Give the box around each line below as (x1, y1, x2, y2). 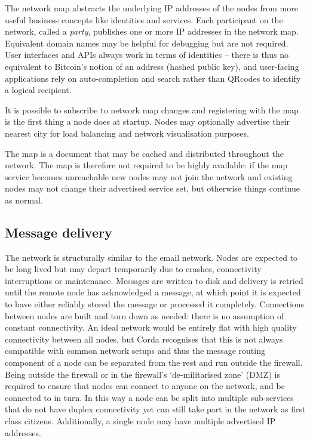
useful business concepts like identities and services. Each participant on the (5, 13, 283, 26)
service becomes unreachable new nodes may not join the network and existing (5, 170, 293, 183)
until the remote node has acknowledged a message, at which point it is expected (5, 286, 301, 298)
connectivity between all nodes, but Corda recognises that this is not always (5, 332, 283, 345)
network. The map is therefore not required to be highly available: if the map (5, 159, 288, 171)
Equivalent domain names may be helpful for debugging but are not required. (5, 36, 288, 49)
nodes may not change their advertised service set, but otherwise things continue (5, 182, 300, 195)
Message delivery (5, 223, 112, 241)
